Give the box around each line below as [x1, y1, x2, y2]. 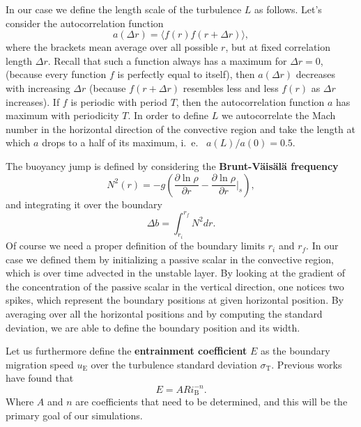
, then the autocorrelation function [176, 94, 325, 109]
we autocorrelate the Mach [221, 108, 336, 123]
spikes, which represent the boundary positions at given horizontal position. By [6, 293, 344, 307]
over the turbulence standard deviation [91, 357, 257, 371]
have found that [6, 371, 74, 385]
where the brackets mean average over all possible [6, 40, 218, 54]
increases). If [6, 94, 60, 109]
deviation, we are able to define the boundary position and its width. [6, 320, 300, 334]
